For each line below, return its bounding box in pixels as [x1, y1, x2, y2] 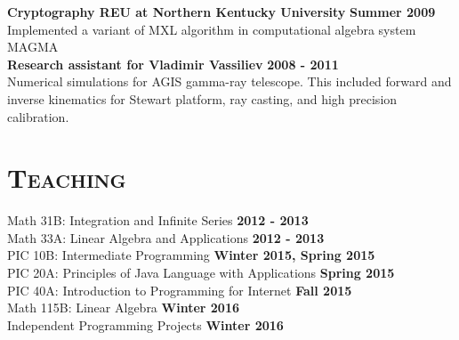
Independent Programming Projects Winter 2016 [7, 315, 284, 334]
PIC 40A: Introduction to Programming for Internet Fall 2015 [7, 280, 352, 299]
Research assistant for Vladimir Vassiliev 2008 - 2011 [7, 54, 339, 73]
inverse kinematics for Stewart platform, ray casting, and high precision [7, 89, 398, 108]
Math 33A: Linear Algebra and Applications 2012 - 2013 [7, 228, 325, 247]
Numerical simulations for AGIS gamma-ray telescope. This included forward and [7, 72, 452, 91]
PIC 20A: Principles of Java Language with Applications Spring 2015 [7, 263, 395, 282]
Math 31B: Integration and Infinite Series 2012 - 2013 [7, 211, 309, 230]
